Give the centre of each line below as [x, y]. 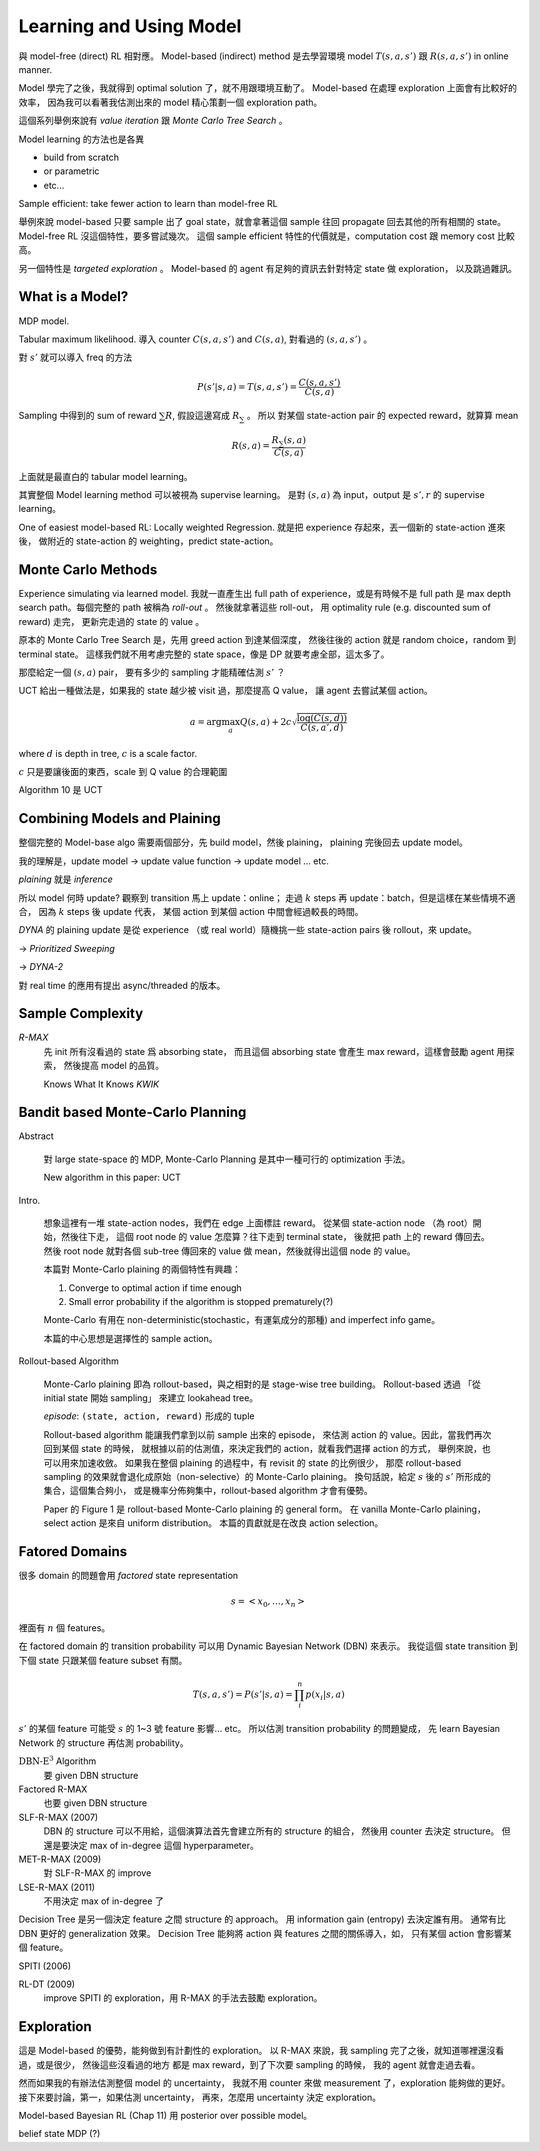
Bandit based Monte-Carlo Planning [132, 1112]
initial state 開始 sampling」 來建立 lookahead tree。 [151, 1397]
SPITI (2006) [45, 1966]
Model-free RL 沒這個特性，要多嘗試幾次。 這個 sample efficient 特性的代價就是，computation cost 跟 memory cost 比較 [266, 236]
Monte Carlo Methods [88, 569]
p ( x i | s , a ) [325, 1695]
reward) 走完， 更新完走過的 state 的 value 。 [111, 621]
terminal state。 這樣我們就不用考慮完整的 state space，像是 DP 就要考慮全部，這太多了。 [204, 654]
